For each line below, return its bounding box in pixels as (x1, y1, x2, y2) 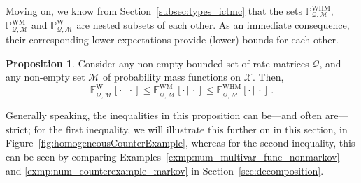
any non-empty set (6, 69, 85, 84)
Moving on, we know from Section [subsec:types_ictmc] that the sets (6, 4, 302, 18)
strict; (6, 121, 31, 136)
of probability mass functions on (103, 69, 241, 84)
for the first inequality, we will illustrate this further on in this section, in (34, 121, 348, 136)
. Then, (252, 69, 284, 84)
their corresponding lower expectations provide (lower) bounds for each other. (6, 32, 339, 46)
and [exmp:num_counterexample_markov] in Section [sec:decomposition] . (6, 163, 324, 177)
